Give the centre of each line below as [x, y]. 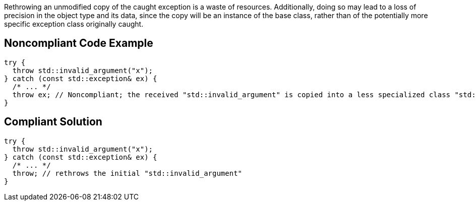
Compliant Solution [53, 122]
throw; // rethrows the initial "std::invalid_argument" [127, 173]
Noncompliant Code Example [79, 43]
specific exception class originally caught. [74, 24]
